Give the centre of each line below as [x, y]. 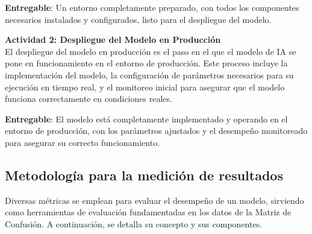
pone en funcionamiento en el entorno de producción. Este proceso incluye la [146, 63]
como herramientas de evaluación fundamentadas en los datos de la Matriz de [148, 212]
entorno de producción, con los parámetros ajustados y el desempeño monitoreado [156, 131]
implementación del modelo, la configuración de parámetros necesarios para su [149, 74]
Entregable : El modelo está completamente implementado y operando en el [146, 119]
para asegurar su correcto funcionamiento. [83, 142]
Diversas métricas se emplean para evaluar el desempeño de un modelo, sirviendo [154, 200]
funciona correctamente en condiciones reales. [89, 99]
